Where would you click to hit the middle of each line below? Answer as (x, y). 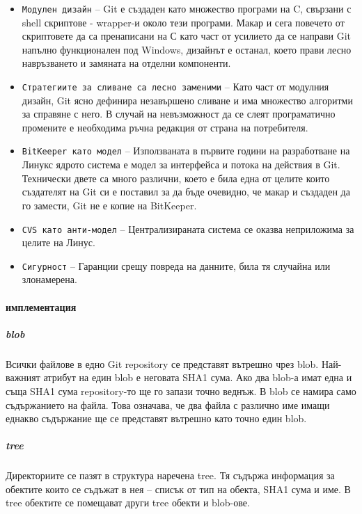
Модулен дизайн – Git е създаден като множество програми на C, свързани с (187, 8)
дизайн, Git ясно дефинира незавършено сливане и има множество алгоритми (187, 100)
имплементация (41, 306)
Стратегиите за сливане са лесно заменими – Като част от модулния (175, 87)
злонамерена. (49, 279)
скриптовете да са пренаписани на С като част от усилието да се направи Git (187, 36)
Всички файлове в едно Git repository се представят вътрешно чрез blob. (162, 363)
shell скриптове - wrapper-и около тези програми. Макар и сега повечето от (183, 22)
